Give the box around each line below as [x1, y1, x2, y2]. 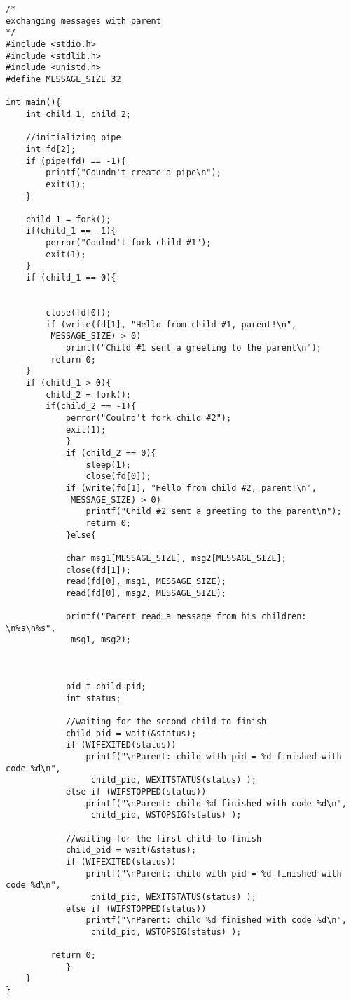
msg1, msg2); [71, 635, 131, 645]
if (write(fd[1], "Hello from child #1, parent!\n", [46, 319, 297, 330]
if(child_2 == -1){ [46, 401, 137, 412]
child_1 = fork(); [25, 214, 111, 224]
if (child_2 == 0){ [65, 447, 156, 458]
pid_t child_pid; [65, 682, 146, 692]
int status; [65, 693, 121, 703]
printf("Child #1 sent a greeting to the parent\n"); [65, 343, 322, 353]
